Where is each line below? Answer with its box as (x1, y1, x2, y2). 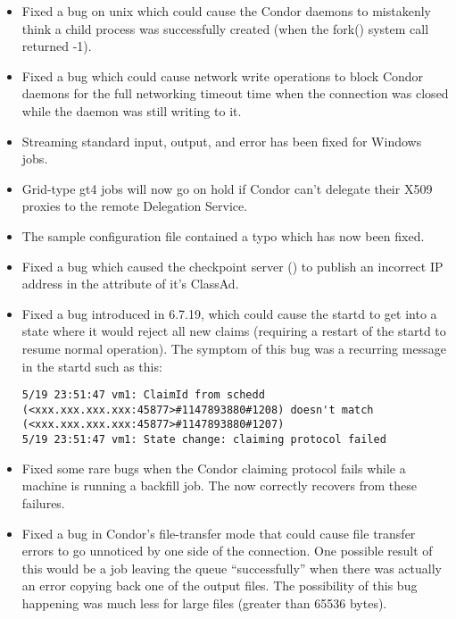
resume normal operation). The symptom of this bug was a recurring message (21, 339, 446, 357)
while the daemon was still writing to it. (21, 101, 242, 120)
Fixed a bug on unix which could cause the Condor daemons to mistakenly (21, 2, 431, 20)
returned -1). (21, 37, 92, 55)
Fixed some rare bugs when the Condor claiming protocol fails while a (21, 458, 406, 477)
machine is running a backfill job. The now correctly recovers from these (21, 476, 418, 495)
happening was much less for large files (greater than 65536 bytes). (21, 593, 387, 612)
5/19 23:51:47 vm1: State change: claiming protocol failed (21, 433, 386, 447)
